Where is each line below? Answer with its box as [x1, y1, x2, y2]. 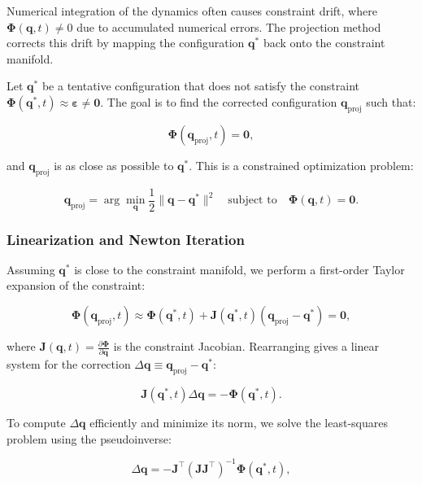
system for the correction [7, 356, 131, 373]
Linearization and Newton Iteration [7, 229, 245, 249]
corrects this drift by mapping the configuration [7, 34, 245, 51]
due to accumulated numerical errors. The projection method [76, 18, 381, 35]
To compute [7, 414, 66, 431]
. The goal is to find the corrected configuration [100, 93, 337, 110]
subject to [228, 194, 277, 207]
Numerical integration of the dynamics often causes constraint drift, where [7, 2, 377, 19]
